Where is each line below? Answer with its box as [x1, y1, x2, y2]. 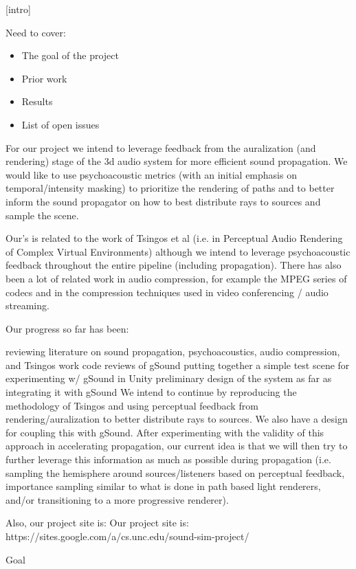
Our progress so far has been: [5, 321, 129, 335]
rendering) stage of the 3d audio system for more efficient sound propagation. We [5, 154, 348, 168]
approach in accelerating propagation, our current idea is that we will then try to [5, 438, 348, 453]
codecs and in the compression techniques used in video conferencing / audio [5, 284, 329, 299]
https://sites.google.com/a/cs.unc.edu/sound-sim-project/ [5, 529, 249, 543]
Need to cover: [5, 25, 66, 39]
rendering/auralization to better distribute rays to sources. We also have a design [5, 412, 348, 426]
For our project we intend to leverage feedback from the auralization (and [5, 140, 316, 155]
